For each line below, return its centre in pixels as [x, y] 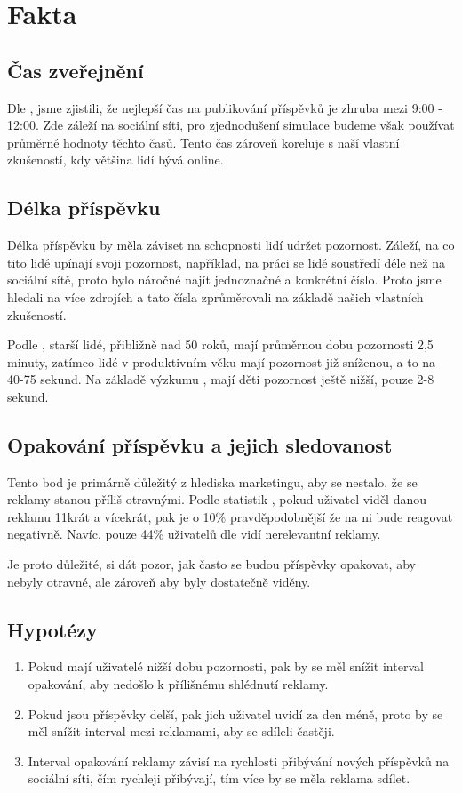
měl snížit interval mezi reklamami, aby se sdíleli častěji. [181, 731]
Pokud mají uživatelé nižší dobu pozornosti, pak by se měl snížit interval [226, 666]
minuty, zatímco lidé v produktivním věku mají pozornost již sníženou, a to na [222, 361]
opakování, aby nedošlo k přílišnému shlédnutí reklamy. [178, 684]
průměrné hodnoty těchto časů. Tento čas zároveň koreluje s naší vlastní [203, 142]
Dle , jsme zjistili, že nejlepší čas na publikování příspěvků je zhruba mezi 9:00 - [225, 107]
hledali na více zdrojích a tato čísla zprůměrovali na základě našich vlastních [215, 296]
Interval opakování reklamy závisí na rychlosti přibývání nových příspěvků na [239, 761]
